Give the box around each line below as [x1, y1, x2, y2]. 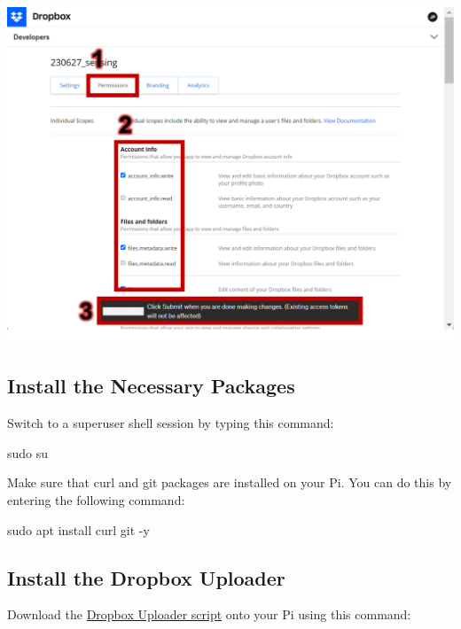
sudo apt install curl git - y [7, 520, 150, 539]
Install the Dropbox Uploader [7, 563, 285, 591]
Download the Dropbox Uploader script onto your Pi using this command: [7, 605, 411, 624]
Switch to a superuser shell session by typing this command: [7, 414, 334, 432]
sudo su [7, 443, 49, 462]
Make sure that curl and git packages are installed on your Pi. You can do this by [7, 473, 452, 492]
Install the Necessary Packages [7, 372, 295, 400]
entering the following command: [7, 491, 185, 509]
